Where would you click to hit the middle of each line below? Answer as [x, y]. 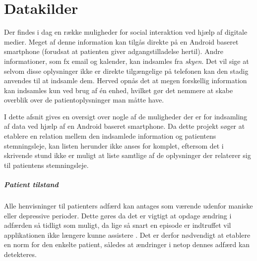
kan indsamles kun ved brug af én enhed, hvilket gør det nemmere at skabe [119, 90]
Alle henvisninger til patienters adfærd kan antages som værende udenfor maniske [128, 206]
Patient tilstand [31, 184]
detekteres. [20, 254]
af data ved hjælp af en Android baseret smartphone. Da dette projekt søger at [125, 126]
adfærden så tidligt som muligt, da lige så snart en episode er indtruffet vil [118, 225]
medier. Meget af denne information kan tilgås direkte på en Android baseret [121, 41]
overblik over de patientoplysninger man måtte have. [84, 100]
